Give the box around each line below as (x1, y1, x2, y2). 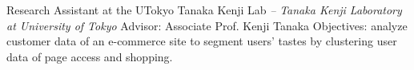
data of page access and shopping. (6, 48, 173, 64)
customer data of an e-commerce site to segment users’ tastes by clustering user (6, 33, 397, 49)
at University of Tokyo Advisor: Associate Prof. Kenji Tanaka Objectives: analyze (6, 17, 408, 33)
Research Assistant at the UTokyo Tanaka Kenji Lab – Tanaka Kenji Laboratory (6, 2, 402, 17)
